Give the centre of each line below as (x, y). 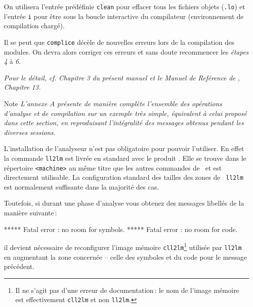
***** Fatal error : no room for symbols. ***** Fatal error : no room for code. (121, 229)
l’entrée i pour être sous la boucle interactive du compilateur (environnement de (124, 16)
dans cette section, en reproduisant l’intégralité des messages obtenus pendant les (124, 123)
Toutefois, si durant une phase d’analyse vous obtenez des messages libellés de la (124, 203)
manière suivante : (30, 213)
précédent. (19, 266)
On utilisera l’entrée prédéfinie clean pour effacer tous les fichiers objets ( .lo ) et (125, 6)
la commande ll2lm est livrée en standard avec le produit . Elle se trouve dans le (125, 158)
